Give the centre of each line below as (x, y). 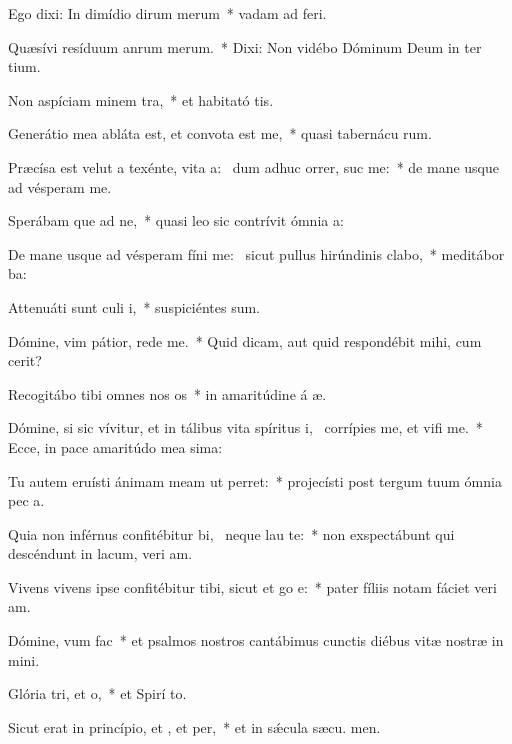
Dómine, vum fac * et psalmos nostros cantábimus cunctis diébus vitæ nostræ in (256, 640)
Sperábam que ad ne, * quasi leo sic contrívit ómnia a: (176, 220)
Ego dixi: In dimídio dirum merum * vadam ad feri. (167, 13)
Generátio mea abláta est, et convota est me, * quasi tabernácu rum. (220, 133)
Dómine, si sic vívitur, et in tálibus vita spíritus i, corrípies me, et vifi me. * (245, 427)
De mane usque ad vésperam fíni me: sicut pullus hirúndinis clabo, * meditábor (256, 253)
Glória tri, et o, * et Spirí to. (97, 693)
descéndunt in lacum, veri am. (100, 553)
